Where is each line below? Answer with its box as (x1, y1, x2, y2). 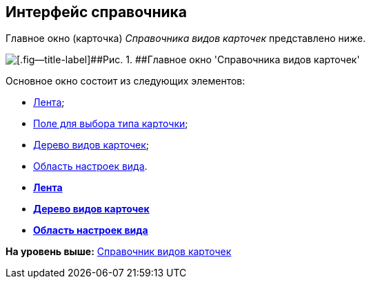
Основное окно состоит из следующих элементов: (6, 75, 245, 87)
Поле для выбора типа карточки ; (33, 118, 188, 130)
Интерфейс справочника (6, 3, 188, 21)
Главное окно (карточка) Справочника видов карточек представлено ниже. (6, 32, 366, 45)
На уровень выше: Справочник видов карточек (6, 245, 232, 258)
